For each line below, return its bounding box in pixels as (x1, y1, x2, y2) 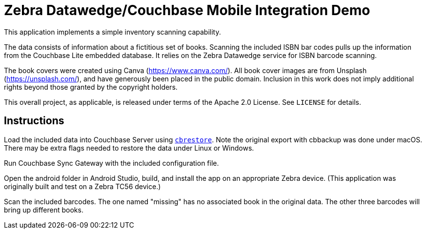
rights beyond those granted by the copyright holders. (4, 82, 178, 91)
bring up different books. (4, 205, 83, 214)
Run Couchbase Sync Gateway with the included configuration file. (4, 158, 219, 167)
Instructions (4, 115, 64, 127)
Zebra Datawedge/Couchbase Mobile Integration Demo (4, 2, 370, 19)
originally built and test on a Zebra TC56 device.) (4, 182, 161, 191)
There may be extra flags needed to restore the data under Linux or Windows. (4, 143, 254, 152)
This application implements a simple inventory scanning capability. (4, 27, 221, 36)
